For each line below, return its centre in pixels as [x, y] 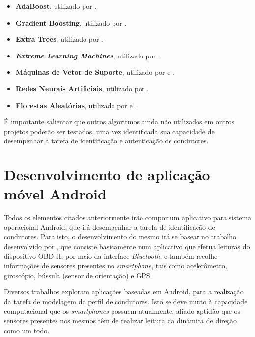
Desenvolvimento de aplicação [107, 175]
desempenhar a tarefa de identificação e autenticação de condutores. [106, 141]
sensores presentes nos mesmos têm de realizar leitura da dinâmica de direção [121, 321]
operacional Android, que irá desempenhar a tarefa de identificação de [110, 227]
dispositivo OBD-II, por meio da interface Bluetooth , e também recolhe [111, 256]
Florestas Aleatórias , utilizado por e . [76, 105]
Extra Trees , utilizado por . [59, 39]
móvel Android [55, 194]
